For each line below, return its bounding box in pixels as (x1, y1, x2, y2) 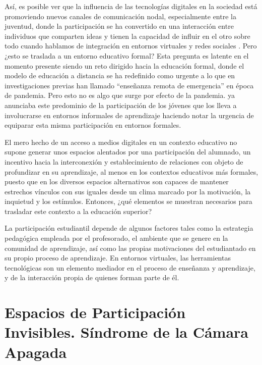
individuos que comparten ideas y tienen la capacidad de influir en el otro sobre (5, 30, 250, 41)
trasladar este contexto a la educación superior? (5, 205, 152, 216)
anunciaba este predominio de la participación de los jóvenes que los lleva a (5, 99, 237, 110)
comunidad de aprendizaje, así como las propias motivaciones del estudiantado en (5, 242, 256, 253)
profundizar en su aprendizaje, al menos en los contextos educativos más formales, (5, 166, 258, 177)
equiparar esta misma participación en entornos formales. (5, 120, 181, 130)
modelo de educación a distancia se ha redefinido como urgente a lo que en (5, 70, 235, 81)
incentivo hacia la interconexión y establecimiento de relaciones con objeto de (5, 156, 243, 167)
